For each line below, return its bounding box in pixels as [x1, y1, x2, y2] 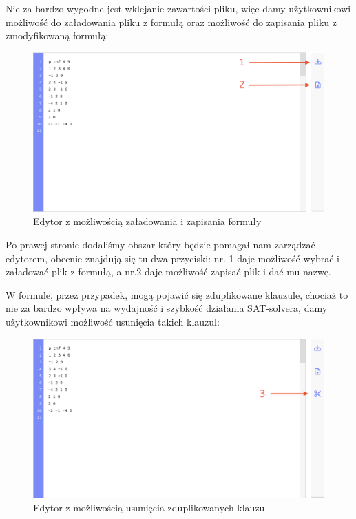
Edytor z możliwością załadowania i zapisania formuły [33, 214, 262, 229]
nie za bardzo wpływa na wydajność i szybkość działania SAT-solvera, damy [6, 301, 328, 315]
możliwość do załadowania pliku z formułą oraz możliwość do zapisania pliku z [6, 14, 337, 29]
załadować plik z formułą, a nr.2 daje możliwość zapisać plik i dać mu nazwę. [6, 264, 331, 279]
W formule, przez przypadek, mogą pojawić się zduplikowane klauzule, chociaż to [6, 287, 348, 301]
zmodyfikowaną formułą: [6, 28, 109, 43]
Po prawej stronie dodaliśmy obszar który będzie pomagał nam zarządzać [6, 237, 315, 252]
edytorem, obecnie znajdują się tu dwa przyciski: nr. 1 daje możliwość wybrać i [6, 251, 339, 265]
